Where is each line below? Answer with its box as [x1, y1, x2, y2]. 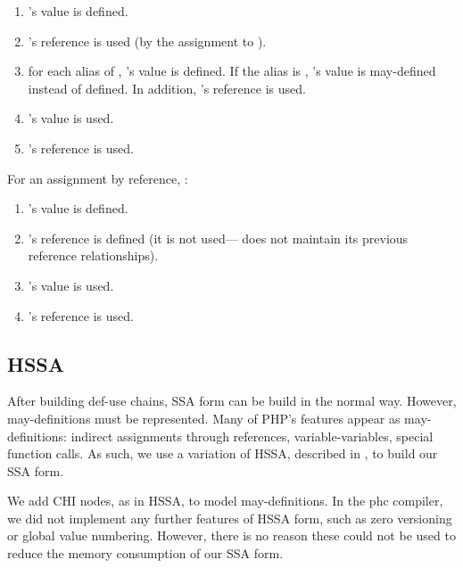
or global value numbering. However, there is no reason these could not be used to [7, 526, 456, 545]
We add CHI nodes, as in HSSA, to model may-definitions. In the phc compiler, [7, 491, 443, 510]
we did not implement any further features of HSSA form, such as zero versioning [7, 508, 452, 527]
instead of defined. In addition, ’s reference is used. [28, 78, 306, 97]
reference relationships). [28, 246, 159, 265]
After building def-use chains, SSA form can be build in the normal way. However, [7, 391, 457, 410]
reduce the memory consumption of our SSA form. [7, 544, 284, 563]
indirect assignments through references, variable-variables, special [70, 426, 434, 445]
